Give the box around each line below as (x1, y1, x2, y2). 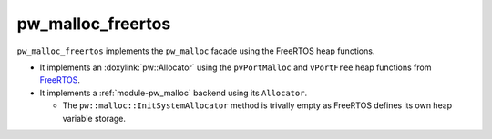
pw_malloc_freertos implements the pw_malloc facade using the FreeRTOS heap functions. (16, 45, 375, 56)
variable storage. (62, 113, 127, 124)
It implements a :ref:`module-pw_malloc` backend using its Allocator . (39, 87, 308, 98)
